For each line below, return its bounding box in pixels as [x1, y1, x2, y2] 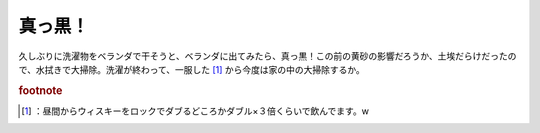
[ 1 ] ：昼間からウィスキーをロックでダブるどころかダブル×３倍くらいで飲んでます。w [21, 105, 370, 117]
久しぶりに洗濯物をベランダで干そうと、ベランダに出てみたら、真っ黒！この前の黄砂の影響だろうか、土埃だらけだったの [18, 50, 517, 62]
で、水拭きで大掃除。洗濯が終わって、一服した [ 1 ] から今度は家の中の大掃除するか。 [18, 63, 365, 75]
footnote [18, 83, 63, 97]
